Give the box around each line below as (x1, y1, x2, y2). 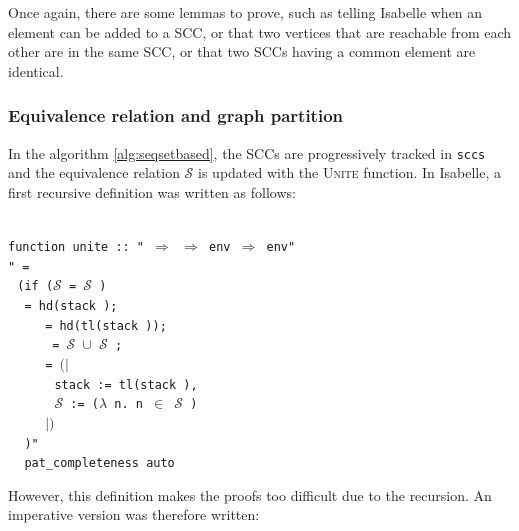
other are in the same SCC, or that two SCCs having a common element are (8, 41, 476, 62)
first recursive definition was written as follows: (8, 181, 296, 202)
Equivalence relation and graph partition (8, 103, 344, 128)
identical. (8, 60, 64, 81)
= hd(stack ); (24, 299, 118, 313)
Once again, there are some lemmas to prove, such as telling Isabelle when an (8, 2, 483, 22)
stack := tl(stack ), (54, 377, 198, 392)
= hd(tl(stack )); (45, 318, 167, 333)
